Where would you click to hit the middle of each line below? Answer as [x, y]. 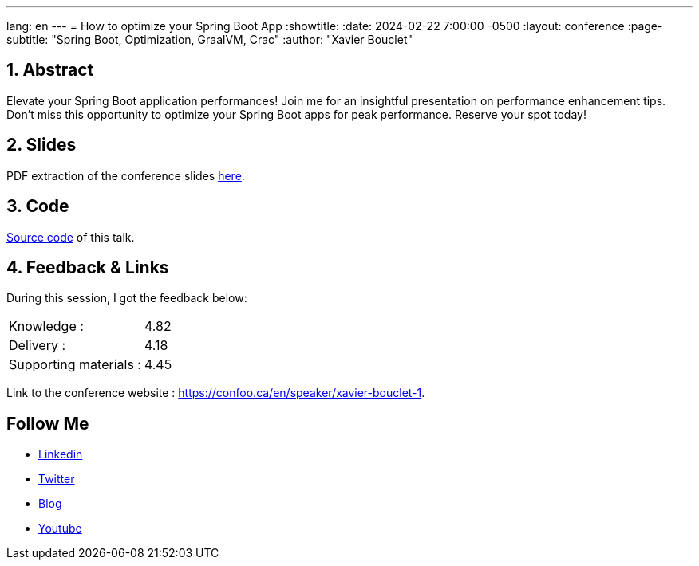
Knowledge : [46, 326]
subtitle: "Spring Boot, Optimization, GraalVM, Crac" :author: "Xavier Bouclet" [210, 39]
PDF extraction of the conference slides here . [126, 175]
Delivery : [38, 346]
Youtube [60, 529]
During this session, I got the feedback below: [127, 298]
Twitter [57, 479]
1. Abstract [50, 70]
